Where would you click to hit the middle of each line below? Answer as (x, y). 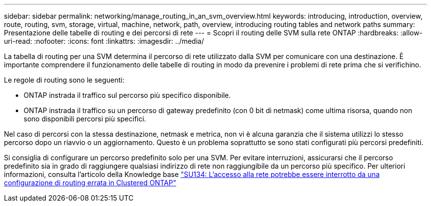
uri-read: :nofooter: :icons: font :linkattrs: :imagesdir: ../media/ (104, 41)
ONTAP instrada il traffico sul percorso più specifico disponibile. (127, 95)
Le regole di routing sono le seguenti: (64, 80)
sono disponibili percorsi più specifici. (85, 119)
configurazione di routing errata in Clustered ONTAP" (90, 183)
